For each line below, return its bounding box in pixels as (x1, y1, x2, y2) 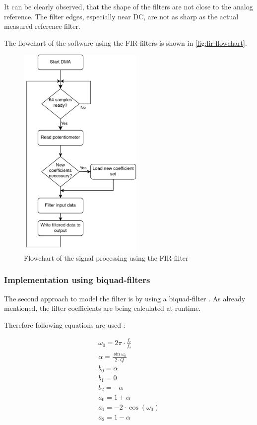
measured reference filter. (4, 21, 80, 31)
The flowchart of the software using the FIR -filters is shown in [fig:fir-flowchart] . (4, 37, 247, 48)
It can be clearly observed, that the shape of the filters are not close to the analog (4, 1, 253, 11)
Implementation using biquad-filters (4, 274, 150, 286)
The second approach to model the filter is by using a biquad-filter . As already (4, 293, 246, 303)
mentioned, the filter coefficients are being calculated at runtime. (4, 303, 201, 313)
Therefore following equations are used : (4, 319, 126, 330)
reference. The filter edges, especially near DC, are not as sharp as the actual (4, 11, 239, 21)
